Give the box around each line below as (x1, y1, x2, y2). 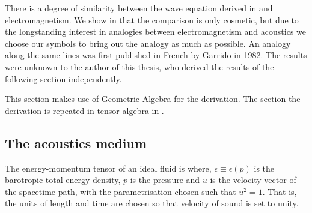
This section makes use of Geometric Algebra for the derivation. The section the (5, 92, 301, 105)
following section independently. (5, 72, 122, 85)
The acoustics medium (5, 133, 147, 152)
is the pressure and (130, 173, 200, 186)
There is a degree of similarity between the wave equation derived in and (5, 2, 273, 14)
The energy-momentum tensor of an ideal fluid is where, (5, 161, 212, 174)
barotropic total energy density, (5, 173, 121, 186)
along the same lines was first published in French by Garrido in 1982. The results (5, 49, 307, 61)
